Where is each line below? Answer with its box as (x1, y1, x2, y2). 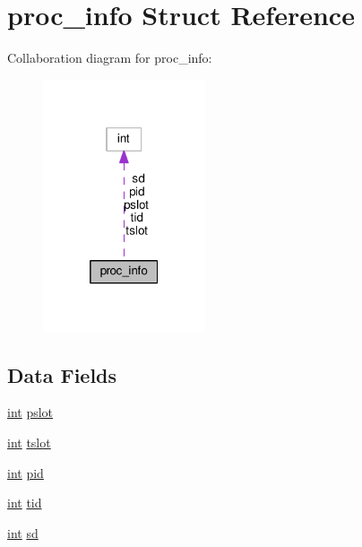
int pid (7, 463, 44, 482)
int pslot (7, 403, 54, 421)
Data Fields (7, 360, 117, 388)
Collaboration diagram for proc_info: (7, 48, 212, 67)
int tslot (7, 433, 51, 452)
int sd (7, 523, 39, 542)
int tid (7, 493, 42, 512)
